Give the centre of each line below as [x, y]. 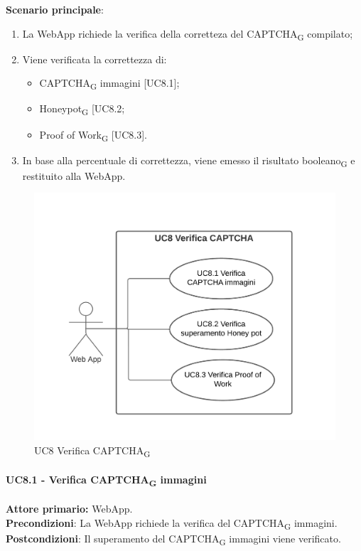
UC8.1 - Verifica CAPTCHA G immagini [106, 481]
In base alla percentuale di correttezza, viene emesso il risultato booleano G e [189, 161]
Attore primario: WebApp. [69, 509]
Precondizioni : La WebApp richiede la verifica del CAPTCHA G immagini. [172, 523]
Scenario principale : [55, 9]
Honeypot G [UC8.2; [82, 109]
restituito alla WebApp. [74, 175]
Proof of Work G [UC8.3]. [93, 135]
